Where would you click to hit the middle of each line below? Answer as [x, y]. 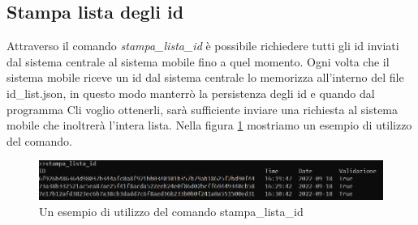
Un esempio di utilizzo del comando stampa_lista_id [171, 211]
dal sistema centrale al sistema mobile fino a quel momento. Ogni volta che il [198, 61]
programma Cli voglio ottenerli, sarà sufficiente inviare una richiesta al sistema [203, 109]
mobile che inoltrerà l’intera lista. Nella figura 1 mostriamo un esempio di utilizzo [209, 125]
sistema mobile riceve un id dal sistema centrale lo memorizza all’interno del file [205, 77]
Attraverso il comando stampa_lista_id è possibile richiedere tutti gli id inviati [203, 46]
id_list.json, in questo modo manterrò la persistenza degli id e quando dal [191, 93]
